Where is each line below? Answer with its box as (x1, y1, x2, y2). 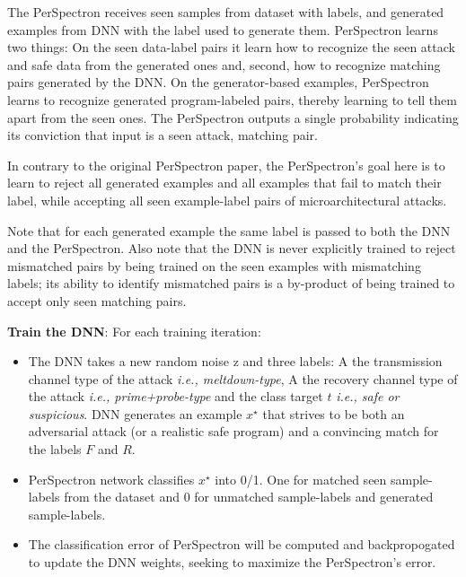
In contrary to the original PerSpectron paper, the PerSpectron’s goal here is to (7, 155, 445, 174)
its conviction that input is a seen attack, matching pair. (7, 126, 318, 144)
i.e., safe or (336, 387, 400, 406)
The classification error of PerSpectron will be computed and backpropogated (28, 535, 455, 554)
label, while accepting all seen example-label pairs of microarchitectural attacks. (7, 190, 447, 209)
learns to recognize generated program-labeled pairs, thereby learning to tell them (7, 90, 457, 109)
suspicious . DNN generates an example (28, 404, 242, 423)
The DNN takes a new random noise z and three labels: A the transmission (28, 352, 443, 371)
